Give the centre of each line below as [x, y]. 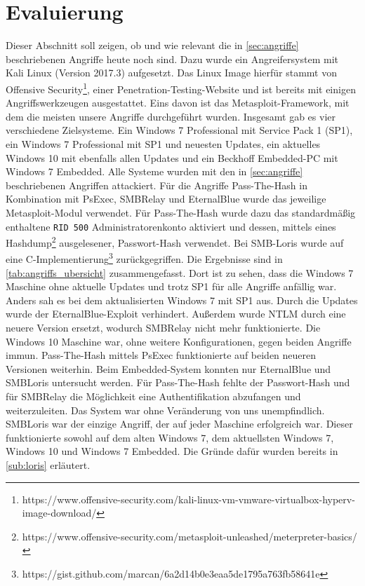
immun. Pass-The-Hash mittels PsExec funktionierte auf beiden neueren [161, 355]
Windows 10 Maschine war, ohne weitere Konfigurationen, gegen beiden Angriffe [179, 341]
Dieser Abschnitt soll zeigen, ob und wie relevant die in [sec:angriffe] [152, 45]
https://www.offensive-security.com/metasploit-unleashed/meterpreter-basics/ [190, 536]
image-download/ [59, 513]
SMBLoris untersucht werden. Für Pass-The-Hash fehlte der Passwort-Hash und [178, 382]
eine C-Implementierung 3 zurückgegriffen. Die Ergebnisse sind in [144, 258]
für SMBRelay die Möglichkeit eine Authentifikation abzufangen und [153, 396]
